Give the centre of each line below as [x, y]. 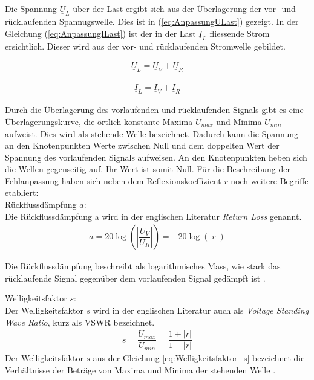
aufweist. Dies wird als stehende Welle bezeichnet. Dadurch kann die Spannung [152, 133]
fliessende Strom [240, 33]
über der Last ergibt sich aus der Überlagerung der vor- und [184, 8]
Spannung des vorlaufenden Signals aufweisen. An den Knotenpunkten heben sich [156, 157]
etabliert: [22, 192]
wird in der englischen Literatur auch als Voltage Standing [201, 310]
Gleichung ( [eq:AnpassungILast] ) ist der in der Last [100, 33]
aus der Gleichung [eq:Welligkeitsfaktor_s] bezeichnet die [199, 358]
